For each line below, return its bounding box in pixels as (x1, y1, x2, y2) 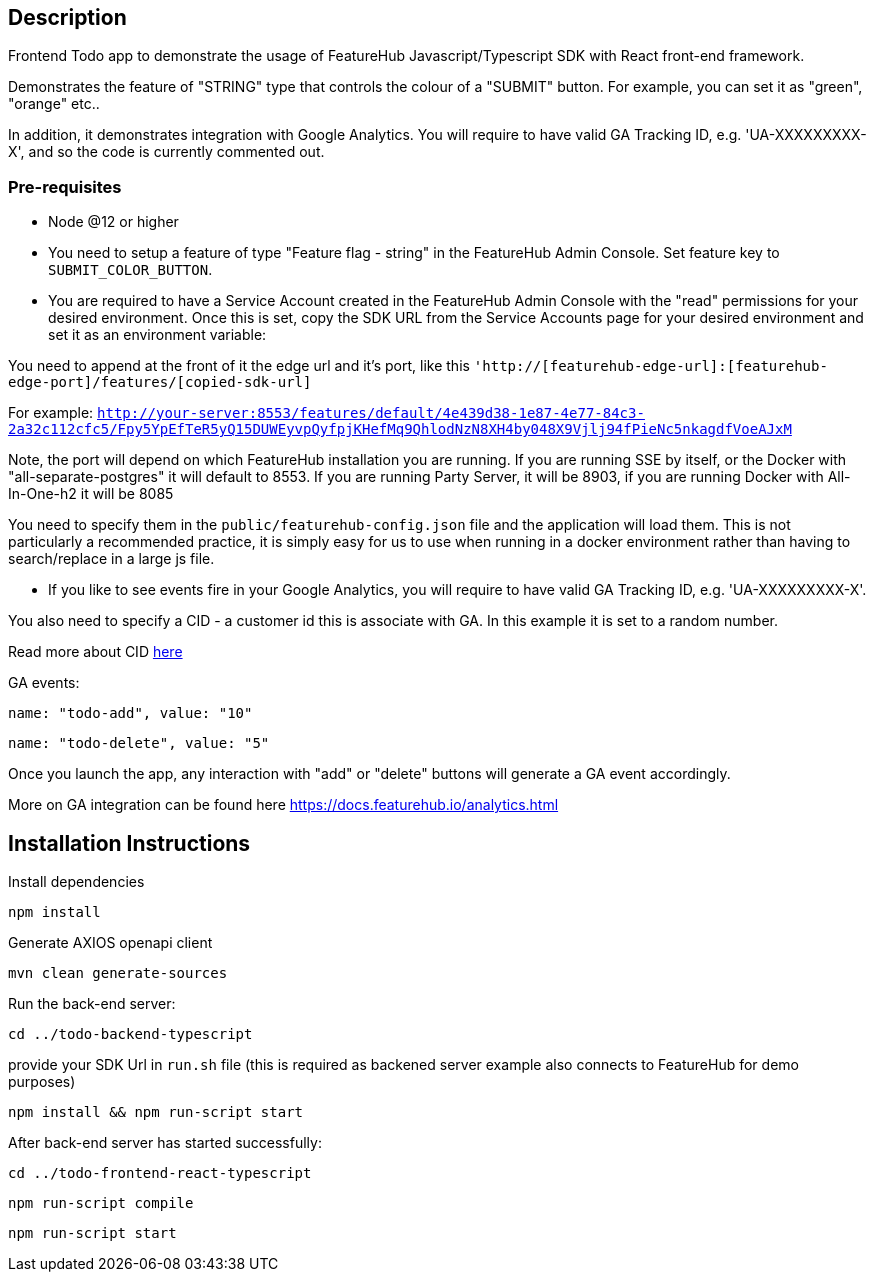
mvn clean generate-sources (8, 965, 228, 982)
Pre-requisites (8, 176, 122, 197)
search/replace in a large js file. (8, 550, 215, 568)
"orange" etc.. (8, 95, 100, 113)
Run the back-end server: (8, 995, 176, 1013)
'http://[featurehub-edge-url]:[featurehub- (473, 358, 828, 375)
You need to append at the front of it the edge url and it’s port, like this (8, 357, 470, 375)
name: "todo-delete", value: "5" (8, 735, 270, 752)
